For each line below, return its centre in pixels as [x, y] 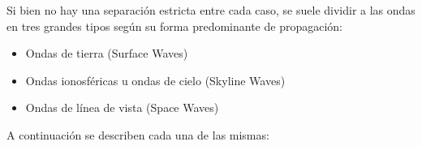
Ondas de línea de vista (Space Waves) [122, 107]
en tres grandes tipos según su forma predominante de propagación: [174, 26]
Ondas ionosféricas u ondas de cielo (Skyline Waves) [155, 80]
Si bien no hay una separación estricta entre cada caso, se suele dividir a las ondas [211, 10]
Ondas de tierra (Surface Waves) [107, 53]
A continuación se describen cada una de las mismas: [138, 134]
